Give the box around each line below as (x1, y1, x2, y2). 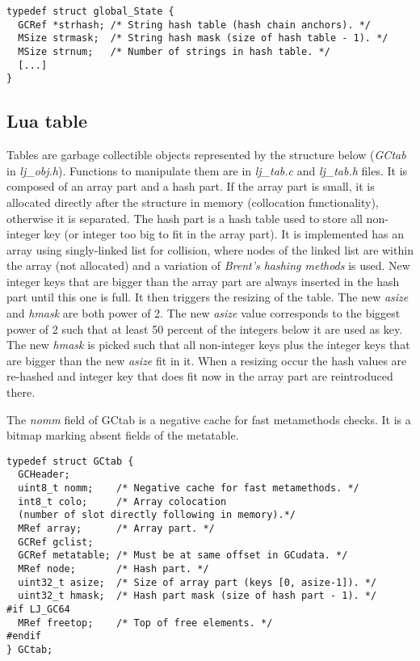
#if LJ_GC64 (6, 604, 70, 616)
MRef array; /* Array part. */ (18, 523, 215, 535)
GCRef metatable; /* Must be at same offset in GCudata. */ (18, 549, 348, 562)
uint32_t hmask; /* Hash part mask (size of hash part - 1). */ (18, 590, 377, 602)
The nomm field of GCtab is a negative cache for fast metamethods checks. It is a (6, 410, 411, 427)
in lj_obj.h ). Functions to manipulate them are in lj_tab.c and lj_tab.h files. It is (6, 162, 408, 179)
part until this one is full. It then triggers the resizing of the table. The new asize (6, 288, 409, 305)
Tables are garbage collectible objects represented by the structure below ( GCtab (6, 146, 406, 163)
